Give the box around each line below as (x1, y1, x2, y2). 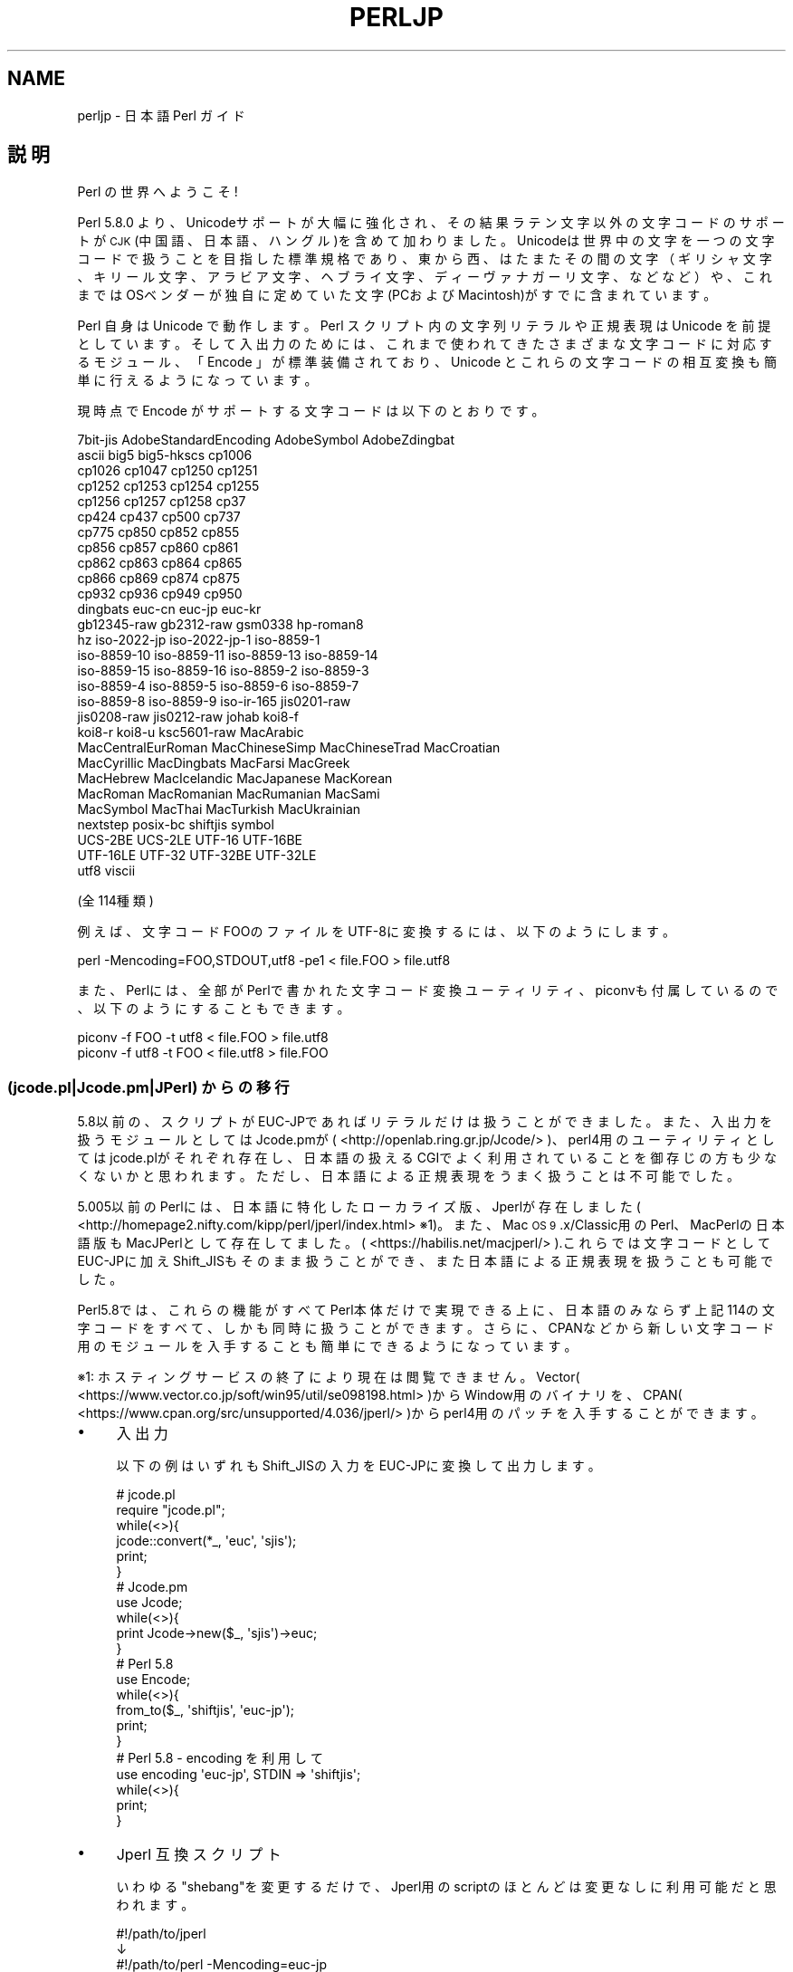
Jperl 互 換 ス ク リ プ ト (116, 1845, 282, 1864)
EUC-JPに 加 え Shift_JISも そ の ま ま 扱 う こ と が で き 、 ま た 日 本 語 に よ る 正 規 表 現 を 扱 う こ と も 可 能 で (77, 1253, 773, 1269)
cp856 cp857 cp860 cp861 (77, 540, 239, 556)
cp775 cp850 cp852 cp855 (77, 524, 240, 541)
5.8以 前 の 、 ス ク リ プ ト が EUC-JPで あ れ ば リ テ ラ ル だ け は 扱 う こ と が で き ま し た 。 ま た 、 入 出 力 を (77, 1114, 773, 1130)
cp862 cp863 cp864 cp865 (77, 555, 243, 571)
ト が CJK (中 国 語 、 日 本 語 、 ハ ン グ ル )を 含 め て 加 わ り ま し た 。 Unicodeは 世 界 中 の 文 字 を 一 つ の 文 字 (77, 233, 775, 249)
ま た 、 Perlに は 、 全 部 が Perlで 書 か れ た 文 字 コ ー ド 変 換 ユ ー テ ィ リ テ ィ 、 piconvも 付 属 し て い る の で (77, 982, 779, 999)
